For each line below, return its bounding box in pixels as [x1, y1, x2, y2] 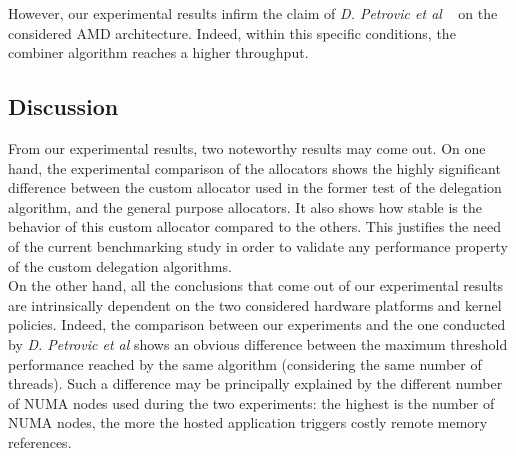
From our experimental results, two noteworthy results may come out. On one [8, 137, 486, 158]
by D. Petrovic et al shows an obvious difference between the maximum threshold [8, 333, 508, 354]
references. [8, 431, 72, 452]
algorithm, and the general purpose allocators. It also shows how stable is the [8, 196, 482, 217]
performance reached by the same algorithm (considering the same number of [8, 353, 482, 374]
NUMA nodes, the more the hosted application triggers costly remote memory [8, 412, 488, 433]
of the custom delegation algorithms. [8, 255, 232, 276]
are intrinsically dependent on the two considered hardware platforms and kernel [8, 294, 502, 315]
